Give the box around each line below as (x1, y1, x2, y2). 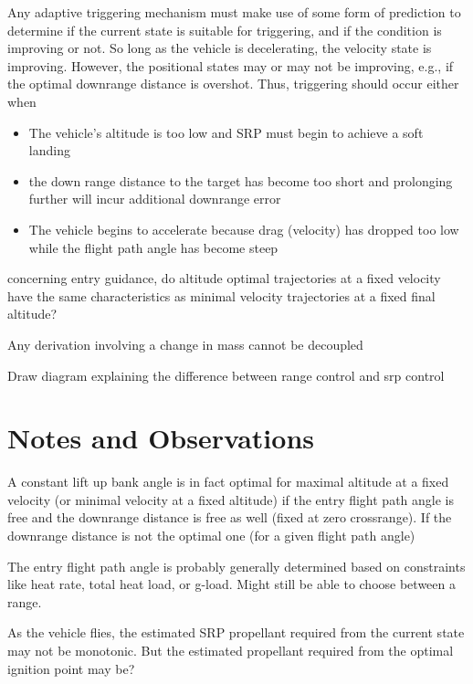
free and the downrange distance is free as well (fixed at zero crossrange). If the (7, 508, 452, 527)
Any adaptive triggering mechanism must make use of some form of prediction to (7, 3, 461, 21)
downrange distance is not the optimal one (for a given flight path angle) (7, 526, 415, 544)
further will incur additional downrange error (28, 189, 281, 208)
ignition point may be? (7, 658, 135, 678)
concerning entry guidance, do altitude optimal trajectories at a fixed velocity (7, 268, 441, 288)
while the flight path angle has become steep (28, 237, 279, 257)
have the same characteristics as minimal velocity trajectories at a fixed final (7, 286, 436, 305)
